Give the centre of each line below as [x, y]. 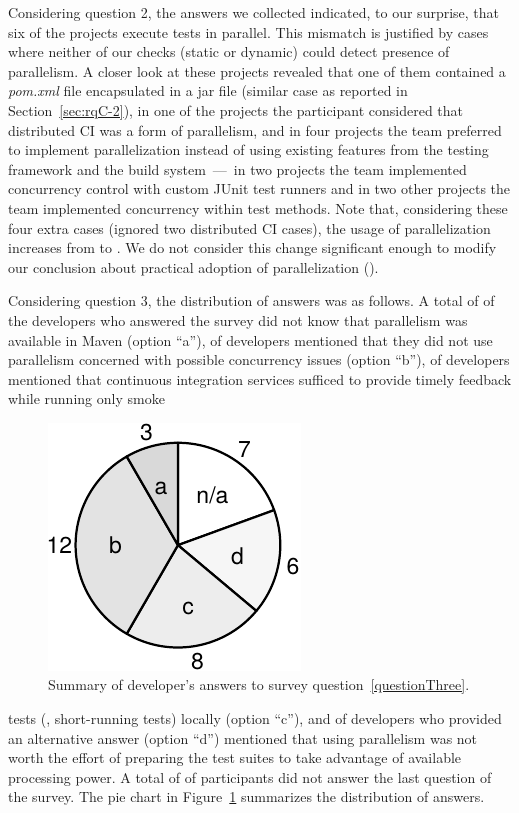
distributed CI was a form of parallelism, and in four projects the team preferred [255, 129]
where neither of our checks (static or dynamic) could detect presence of [229, 51]
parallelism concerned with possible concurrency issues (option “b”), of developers [259, 359]
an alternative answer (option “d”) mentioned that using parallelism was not [243, 737]
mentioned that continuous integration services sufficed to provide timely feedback [260, 378]
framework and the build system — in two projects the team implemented [237, 168]
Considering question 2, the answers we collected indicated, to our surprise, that [254, 12]
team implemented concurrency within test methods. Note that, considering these [258, 207]
